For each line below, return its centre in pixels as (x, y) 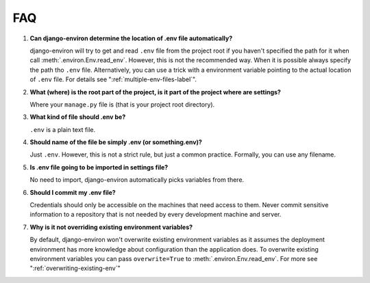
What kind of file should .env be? (78, 117)
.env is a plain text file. (63, 129)
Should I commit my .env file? (73, 192)
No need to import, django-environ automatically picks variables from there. (137, 180)
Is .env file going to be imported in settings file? (99, 167)
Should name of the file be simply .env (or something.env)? (116, 142)
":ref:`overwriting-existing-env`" (75, 268)
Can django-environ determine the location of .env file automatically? (131, 38)
